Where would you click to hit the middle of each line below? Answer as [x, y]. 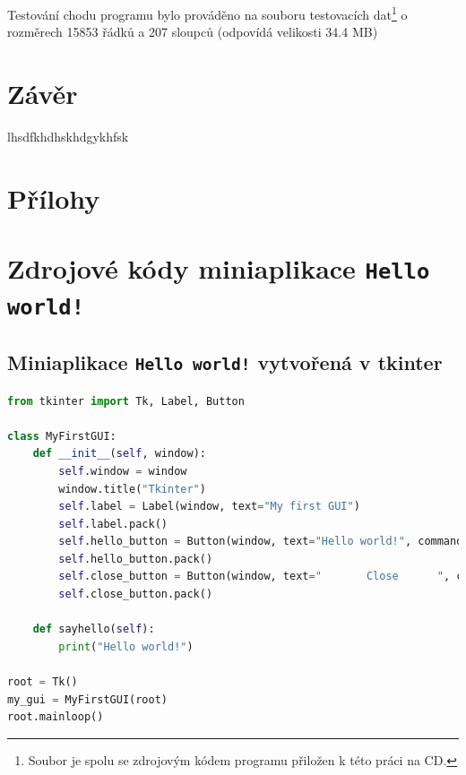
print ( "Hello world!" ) [126, 646]
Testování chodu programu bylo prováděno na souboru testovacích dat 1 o [207, 13]
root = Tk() [43, 682]
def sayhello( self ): [94, 629]
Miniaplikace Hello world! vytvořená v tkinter [225, 362]
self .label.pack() [113, 524]
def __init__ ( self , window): [119, 454]
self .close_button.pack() [136, 594]
